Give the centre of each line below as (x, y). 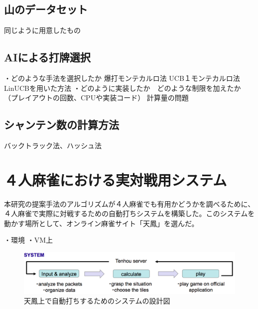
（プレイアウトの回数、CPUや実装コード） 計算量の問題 (96, 98)
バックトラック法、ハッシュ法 (53, 145)
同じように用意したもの (42, 30)
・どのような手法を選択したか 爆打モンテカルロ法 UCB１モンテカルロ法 (122, 78)
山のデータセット (46, 9)
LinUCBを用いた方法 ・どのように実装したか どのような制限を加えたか (123, 88)
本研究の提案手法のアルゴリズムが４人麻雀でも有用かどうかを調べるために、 (129, 203)
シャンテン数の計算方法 (62, 125)
